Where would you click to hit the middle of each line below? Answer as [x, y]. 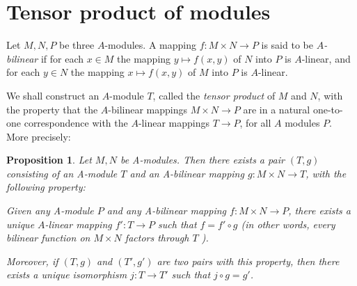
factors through [157, 238]
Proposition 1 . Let [49, 160]
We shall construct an [53, 95]
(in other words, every [288, 224]
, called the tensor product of [214, 95]
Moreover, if [32, 261]
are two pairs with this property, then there [248, 261]
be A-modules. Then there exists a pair [202, 160]
